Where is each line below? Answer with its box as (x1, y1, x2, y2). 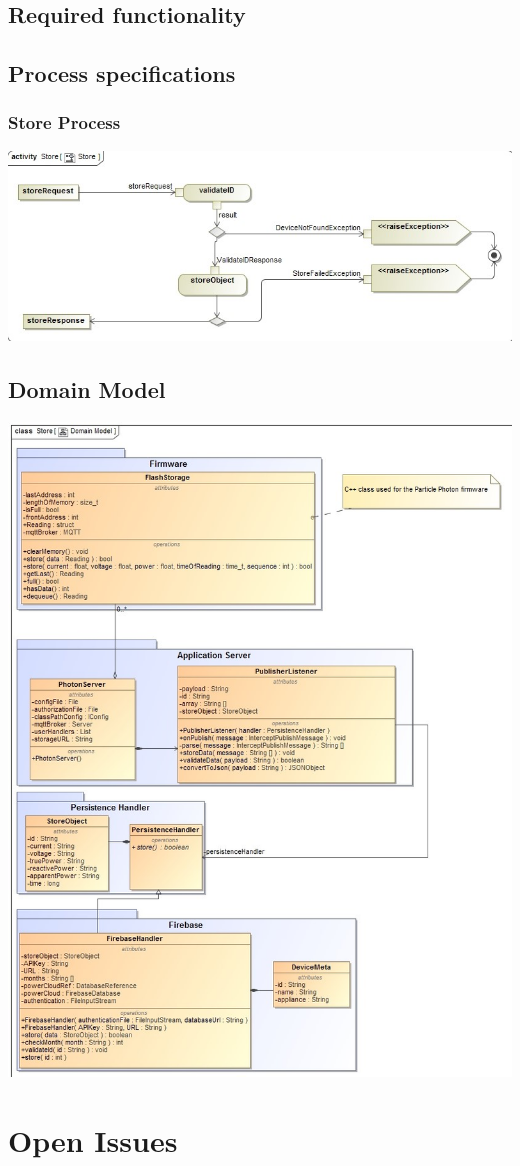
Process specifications (8, 58, 236, 89)
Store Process (8, 110, 121, 135)
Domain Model (8, 374, 166, 405)
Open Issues (8, 1119, 178, 1160)
